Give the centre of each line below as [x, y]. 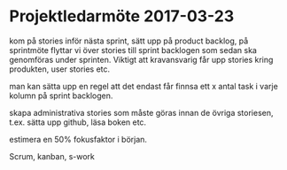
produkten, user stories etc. [60, 69]
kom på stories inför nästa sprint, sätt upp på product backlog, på [129, 41]
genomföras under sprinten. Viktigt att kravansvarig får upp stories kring [141, 59]
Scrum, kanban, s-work [52, 156]
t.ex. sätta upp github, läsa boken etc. [78, 122]
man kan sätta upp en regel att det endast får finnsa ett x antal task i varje [144, 86]
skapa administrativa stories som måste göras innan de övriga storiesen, [141, 112]
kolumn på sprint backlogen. [61, 96]
